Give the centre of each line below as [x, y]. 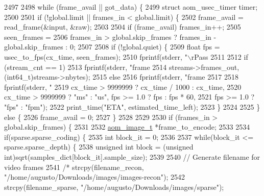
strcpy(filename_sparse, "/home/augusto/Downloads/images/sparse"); [114, 187]
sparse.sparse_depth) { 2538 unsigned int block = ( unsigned [99, 147]
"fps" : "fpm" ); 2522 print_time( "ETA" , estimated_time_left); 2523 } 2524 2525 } [132, 106]
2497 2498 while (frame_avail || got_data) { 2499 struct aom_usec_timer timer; [131, 7]
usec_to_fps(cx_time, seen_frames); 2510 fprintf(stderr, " [96, 56]
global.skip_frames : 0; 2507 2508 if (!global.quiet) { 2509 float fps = [112, 47]
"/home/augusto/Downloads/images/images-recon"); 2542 [94, 177]
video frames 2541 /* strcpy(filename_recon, [74, 167]
